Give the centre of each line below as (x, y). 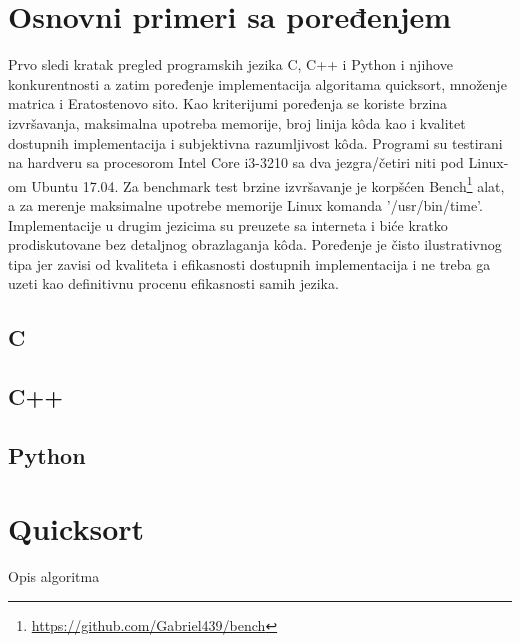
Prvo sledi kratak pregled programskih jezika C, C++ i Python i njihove (230, 64)
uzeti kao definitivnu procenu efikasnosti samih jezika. (173, 283)
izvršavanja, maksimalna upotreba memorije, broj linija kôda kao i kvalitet (237, 122)
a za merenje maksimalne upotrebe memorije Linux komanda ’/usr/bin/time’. (245, 204)
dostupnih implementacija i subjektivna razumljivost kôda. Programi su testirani (255, 142)
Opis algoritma (54, 576)
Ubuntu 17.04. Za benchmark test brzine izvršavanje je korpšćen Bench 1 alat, (268, 184)
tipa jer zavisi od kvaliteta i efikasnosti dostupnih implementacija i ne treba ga (249, 263)
